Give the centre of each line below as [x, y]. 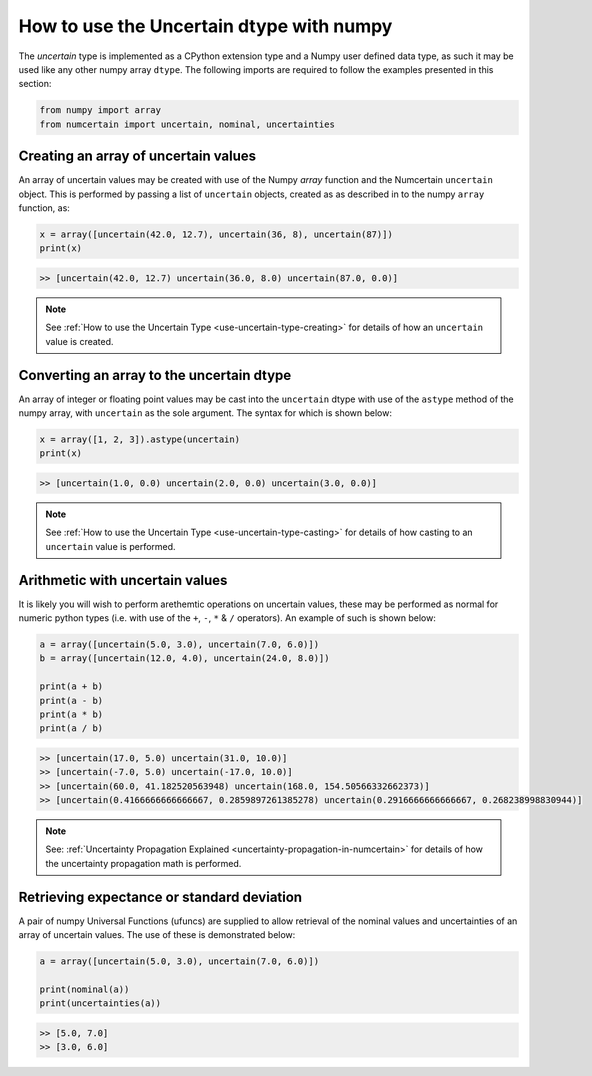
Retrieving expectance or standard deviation [160, 896]
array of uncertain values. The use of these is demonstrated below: [157, 935]
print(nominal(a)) [84, 989]
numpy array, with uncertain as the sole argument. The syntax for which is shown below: [205, 413]
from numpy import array [100, 110]
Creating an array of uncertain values [137, 156]
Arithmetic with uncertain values [123, 580]
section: [35, 84]
